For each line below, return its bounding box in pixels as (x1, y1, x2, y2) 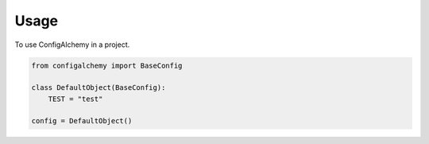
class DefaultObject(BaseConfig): (31, 84, 166, 92)
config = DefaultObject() (31, 116, 133, 126)
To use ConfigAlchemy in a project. (14, 40, 130, 49)
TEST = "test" (48, 94, 103, 103)
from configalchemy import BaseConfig (31, 60, 183, 70)
